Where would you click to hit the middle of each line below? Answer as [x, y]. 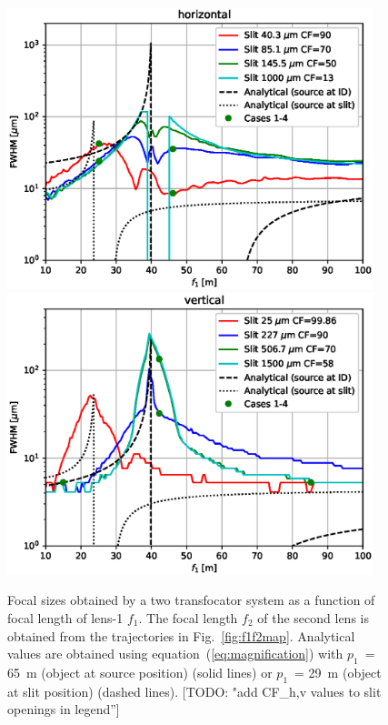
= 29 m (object [338, 672]
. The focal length [188, 617]
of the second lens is [313, 617]
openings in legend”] [64, 709]
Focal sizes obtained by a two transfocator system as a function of [191, 600]
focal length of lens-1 [65, 617]
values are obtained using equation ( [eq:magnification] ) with [175, 654]
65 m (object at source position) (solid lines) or [140, 672]
